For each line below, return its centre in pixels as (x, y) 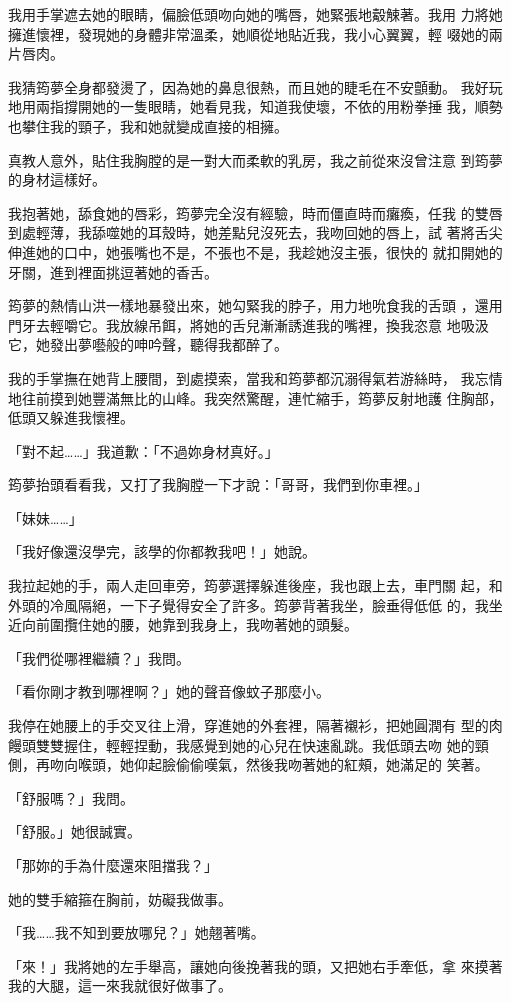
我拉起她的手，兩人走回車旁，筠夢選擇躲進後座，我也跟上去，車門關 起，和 (255, 585)
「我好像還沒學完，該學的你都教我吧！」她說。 (162, 551)
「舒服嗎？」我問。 (71, 797)
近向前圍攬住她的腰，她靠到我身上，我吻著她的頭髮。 (183, 624)
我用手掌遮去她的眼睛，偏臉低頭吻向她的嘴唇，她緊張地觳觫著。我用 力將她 (255, 14)
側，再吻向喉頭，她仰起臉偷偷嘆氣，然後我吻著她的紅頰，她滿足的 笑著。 (248, 764)
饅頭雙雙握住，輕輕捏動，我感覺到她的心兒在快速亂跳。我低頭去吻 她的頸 (248, 744)
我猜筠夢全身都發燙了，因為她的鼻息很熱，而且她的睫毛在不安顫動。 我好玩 (255, 86)
